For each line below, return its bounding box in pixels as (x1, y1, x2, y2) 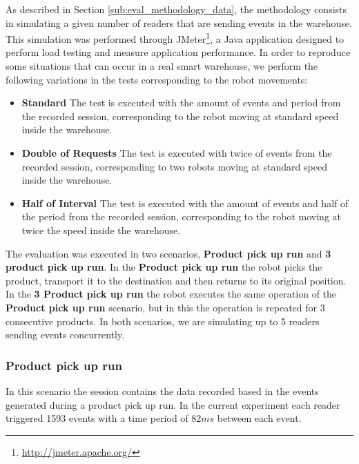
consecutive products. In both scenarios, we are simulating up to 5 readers (6, 313, 320, 328)
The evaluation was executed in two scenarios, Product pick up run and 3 (6, 246, 331, 260)
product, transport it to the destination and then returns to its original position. (6, 273, 347, 287)
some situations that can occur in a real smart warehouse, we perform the (6, 59, 318, 73)
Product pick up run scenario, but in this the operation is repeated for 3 (6, 300, 325, 314)
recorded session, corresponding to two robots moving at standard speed (21, 159, 327, 173)
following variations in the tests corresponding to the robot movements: (6, 72, 308, 86)
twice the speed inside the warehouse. (21, 222, 181, 237)
